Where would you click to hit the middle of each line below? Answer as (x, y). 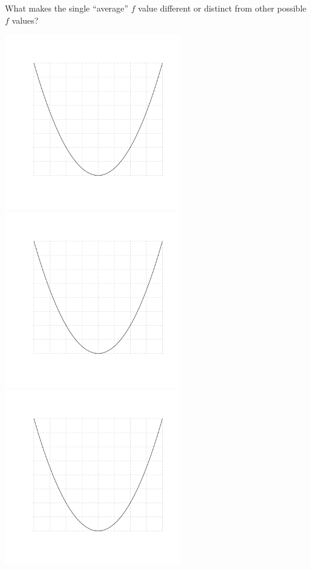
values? (25, 20)
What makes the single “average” (67, 8)
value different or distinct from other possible (222, 8)
